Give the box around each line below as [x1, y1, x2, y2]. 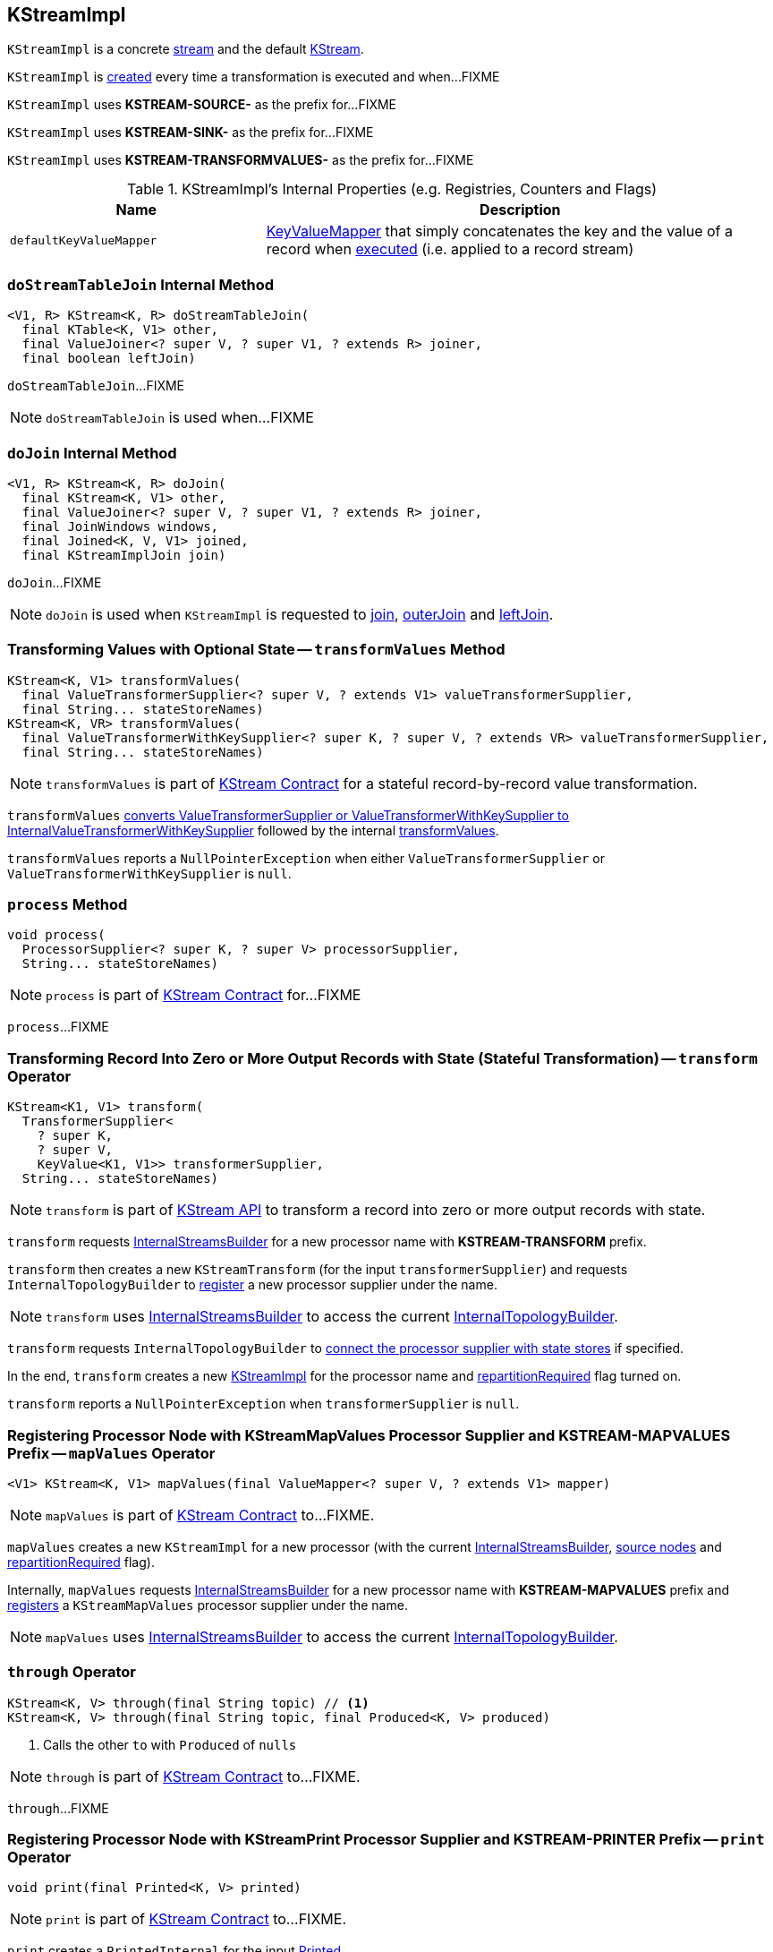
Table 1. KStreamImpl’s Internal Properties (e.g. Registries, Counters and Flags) [127, 180, 657, 199]
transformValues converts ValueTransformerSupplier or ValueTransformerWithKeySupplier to [7, 807, 569, 823]
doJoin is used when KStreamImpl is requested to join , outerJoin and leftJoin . [46, 604, 554, 623]
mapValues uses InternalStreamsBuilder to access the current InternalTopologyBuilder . [46, 1627, 618, 1646]
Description [480, 201, 561, 219]
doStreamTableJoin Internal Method [7, 275, 274, 294]
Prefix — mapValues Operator [7, 1443, 216, 1462]
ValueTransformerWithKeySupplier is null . [7, 865, 292, 881]
